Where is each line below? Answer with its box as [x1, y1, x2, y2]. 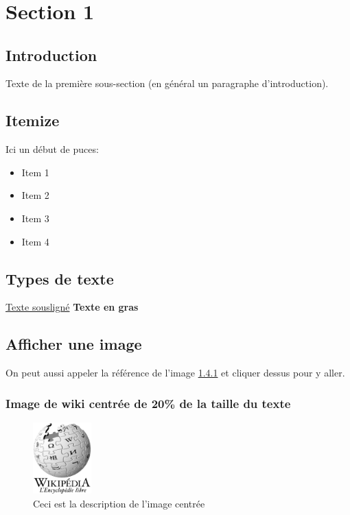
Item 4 [21, 234, 49, 248]
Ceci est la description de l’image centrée [33, 496, 205, 510]
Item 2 [21, 188, 49, 202]
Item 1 [21, 165, 49, 179]
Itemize [5, 110, 60, 131]
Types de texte [5, 267, 114, 289]
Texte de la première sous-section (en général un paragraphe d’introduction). [5, 76, 329, 91]
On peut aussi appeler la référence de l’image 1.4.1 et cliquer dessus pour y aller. [5, 366, 345, 380]
